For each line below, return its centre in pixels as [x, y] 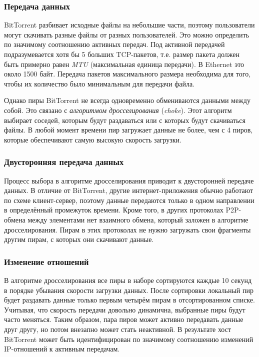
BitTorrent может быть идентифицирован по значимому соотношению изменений [129, 339]
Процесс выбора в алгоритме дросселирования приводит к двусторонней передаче [129, 180]
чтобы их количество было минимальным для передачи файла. [99, 83]
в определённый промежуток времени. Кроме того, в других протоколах [114, 210]
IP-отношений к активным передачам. [62, 349]
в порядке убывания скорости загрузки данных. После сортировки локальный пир [129, 290]
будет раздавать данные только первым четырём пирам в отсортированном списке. [129, 300]
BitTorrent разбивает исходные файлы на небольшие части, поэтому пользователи [129, 25]
